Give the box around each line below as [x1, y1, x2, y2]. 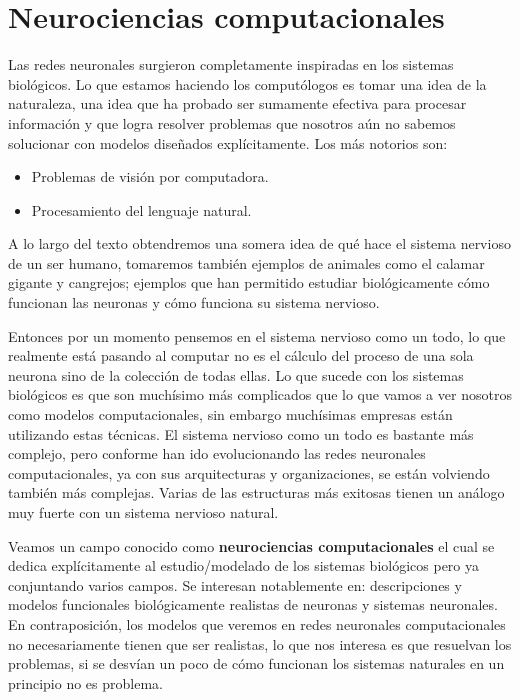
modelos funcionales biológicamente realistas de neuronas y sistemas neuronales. [8, 594, 498, 615]
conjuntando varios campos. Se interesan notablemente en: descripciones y [8, 574, 462, 595]
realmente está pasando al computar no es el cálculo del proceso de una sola [8, 345, 474, 366]
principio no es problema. [8, 672, 163, 693]
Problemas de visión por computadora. [31, 166, 269, 187]
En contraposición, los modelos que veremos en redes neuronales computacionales [8, 613, 506, 634]
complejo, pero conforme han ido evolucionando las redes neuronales [8, 443, 426, 464]
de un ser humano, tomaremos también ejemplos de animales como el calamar [8, 252, 485, 273]
